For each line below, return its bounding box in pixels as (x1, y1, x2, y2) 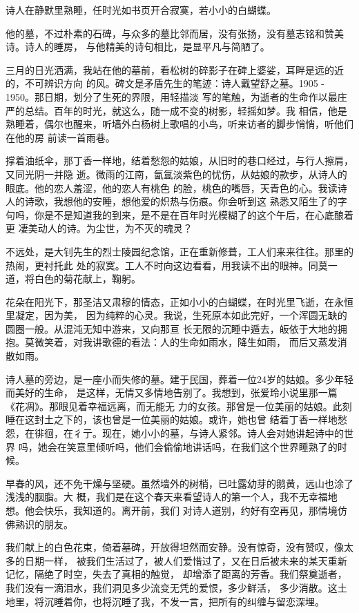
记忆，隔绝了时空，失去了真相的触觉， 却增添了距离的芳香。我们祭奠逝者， (6, 567, 347, 581)
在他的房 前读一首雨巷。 (6, 130, 115, 144)
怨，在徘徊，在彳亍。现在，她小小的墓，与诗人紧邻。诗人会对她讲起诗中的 (6, 426, 344, 440)
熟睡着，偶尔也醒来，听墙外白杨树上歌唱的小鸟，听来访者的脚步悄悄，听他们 (6, 117, 353, 131)
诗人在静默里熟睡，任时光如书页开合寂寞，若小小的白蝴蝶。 (6, 3, 276, 17)
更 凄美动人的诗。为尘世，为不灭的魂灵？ (6, 221, 193, 235)
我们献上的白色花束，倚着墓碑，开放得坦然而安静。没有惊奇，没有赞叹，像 (6, 540, 344, 554)
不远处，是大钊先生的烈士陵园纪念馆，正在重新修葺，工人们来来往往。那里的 (6, 244, 353, 258)
